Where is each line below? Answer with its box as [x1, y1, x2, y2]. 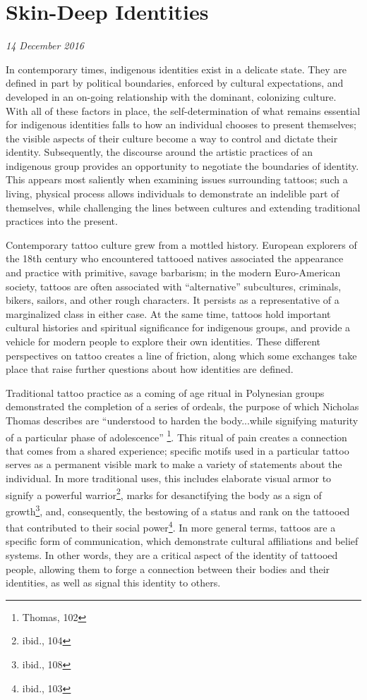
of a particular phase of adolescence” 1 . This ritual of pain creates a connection [6, 427, 347, 444]
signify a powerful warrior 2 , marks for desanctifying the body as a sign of [6, 485, 322, 502]
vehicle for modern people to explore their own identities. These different [6, 334, 320, 348]
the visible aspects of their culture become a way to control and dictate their [6, 130, 338, 145]
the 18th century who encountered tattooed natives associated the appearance [6, 251, 344, 266]
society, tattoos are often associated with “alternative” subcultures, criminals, [6, 278, 342, 293]
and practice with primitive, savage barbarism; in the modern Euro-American [6, 265, 341, 280]
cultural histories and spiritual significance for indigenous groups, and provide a [6, 320, 351, 335]
